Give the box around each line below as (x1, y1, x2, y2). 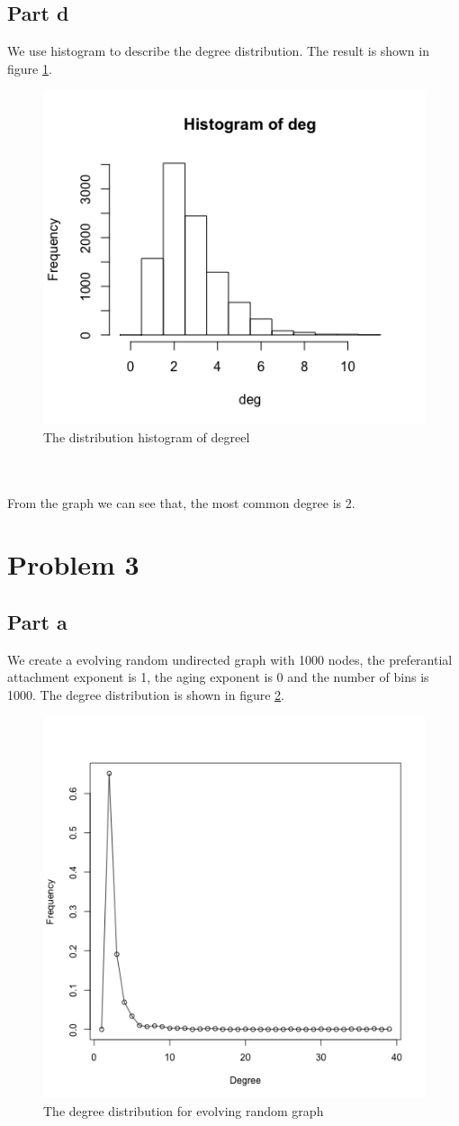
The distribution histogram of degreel (43, 427, 250, 446)
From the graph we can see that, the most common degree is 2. (7, 493, 355, 512)
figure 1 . (7, 59, 52, 77)
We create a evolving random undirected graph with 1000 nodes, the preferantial (7, 649, 453, 668)
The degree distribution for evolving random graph (43, 1102, 324, 1121)
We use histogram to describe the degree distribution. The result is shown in (7, 41, 429, 60)
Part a (7, 607, 67, 635)
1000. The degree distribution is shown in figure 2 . (7, 685, 284, 704)
